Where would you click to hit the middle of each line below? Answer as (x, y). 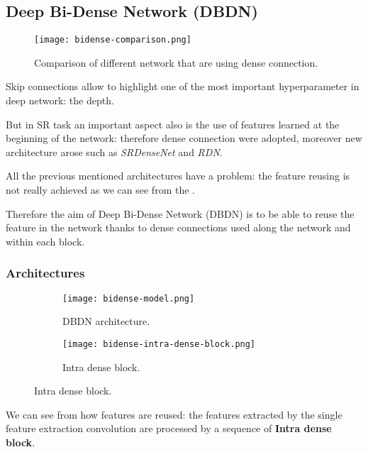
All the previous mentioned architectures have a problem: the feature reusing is (178, 176)
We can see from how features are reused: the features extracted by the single (174, 414)
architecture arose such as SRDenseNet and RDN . (114, 151)
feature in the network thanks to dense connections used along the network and (178, 227)
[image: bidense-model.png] (129, 298)
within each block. (45, 241)
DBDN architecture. (106, 321)
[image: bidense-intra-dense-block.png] (159, 344)
